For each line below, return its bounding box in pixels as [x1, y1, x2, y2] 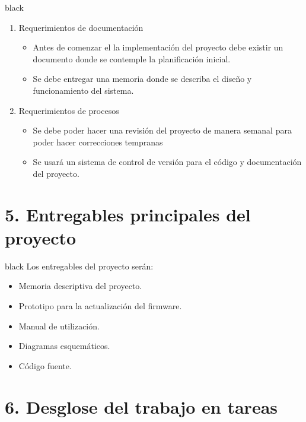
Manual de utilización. [18, 319, 100, 332]
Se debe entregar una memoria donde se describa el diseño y [33, 72, 252, 85]
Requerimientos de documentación [18, 21, 144, 33]
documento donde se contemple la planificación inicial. [33, 52, 231, 65]
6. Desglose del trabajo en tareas [5, 394, 278, 418]
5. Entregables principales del [5, 202, 251, 226]
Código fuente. [18, 359, 72, 372]
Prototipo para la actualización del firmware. [18, 300, 182, 312]
